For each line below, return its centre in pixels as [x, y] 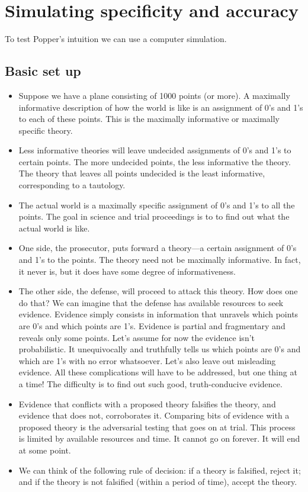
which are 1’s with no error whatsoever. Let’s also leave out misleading [147, 360]
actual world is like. [54, 228]
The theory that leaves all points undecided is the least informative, [142, 173]
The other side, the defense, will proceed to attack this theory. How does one [158, 291]
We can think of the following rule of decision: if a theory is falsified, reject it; [160, 470]
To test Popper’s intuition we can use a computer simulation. [116, 39]
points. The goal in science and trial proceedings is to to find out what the [154, 216]
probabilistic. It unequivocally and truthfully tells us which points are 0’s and [160, 349]
